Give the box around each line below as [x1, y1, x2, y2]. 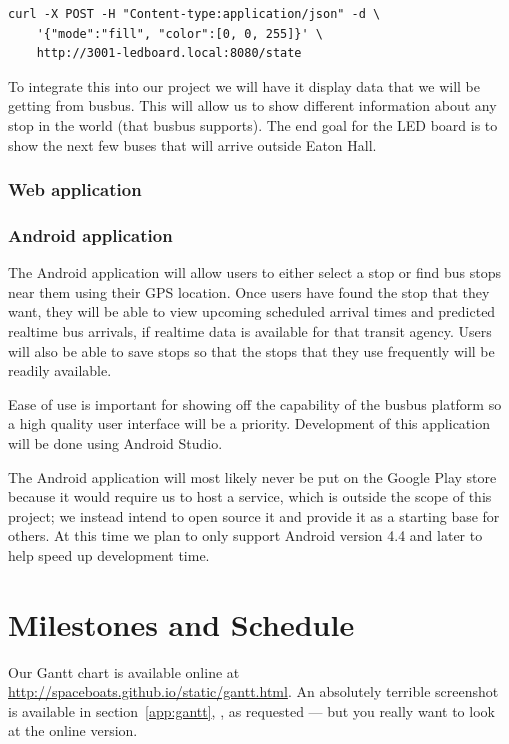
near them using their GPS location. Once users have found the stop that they [8, 281, 490, 302]
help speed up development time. [8, 544, 210, 565]
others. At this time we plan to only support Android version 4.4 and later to [8, 525, 483, 546]
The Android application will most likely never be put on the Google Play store [8, 466, 497, 487]
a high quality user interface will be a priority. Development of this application [8, 413, 490, 434]
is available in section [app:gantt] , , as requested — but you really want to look [8, 700, 495, 721]
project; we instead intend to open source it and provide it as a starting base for [8, 505, 500, 526]
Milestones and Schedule [8, 603, 355, 644]
